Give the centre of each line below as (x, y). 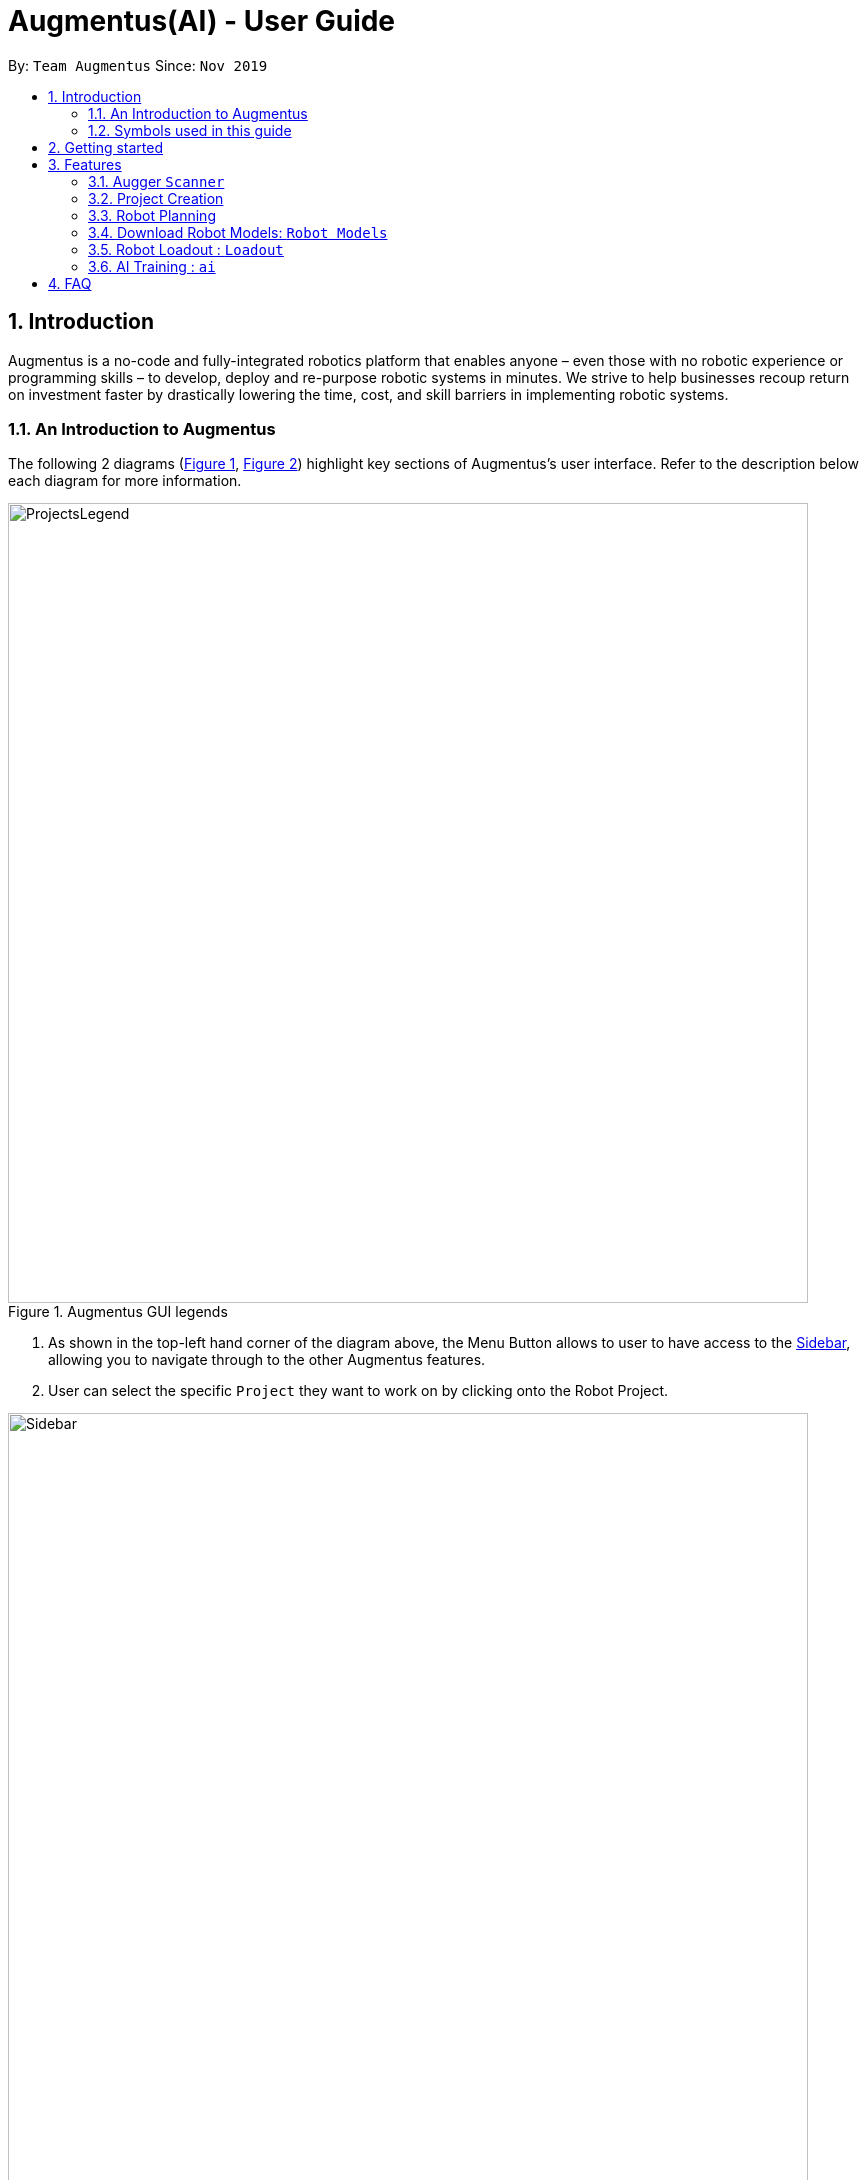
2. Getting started (106, 147)
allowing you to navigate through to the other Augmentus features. (267, 1360)
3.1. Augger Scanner (156, 181)
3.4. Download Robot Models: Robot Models (238, 232)
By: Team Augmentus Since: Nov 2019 (138, 65)
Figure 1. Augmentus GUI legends (118, 1312)
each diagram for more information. (125, 481)
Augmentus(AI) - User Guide (202, 21)
